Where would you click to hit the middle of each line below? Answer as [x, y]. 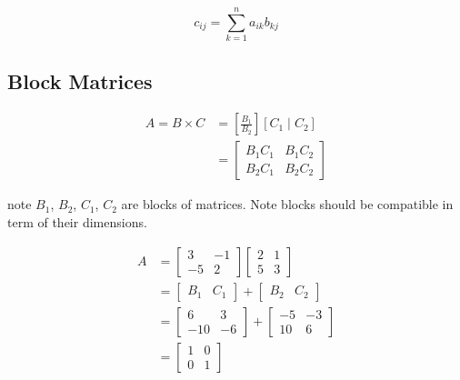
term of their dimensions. [77, 221]
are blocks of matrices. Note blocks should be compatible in [287, 204]
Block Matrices [80, 80]
